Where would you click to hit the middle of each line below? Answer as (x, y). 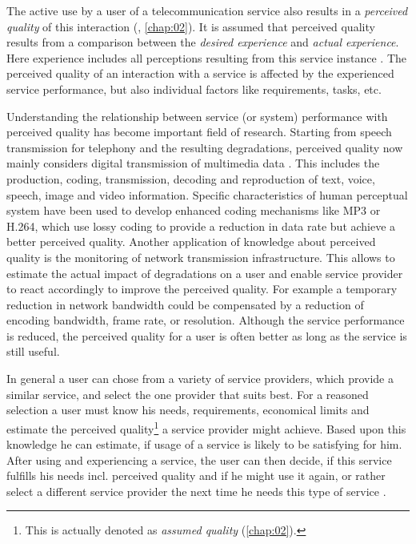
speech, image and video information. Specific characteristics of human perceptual (207, 194)
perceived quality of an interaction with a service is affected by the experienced (200, 73)
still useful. (33, 351)
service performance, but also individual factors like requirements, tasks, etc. (194, 89)
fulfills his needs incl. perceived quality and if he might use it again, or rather (196, 475)
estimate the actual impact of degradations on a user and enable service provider (205, 273)
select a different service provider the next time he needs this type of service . (196, 491)
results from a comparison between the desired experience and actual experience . (203, 42)
